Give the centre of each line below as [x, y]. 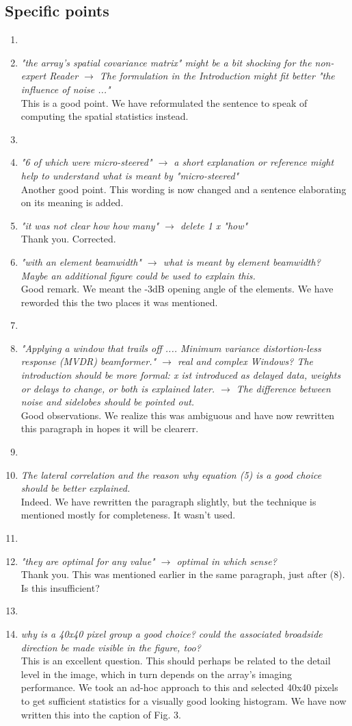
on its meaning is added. [72, 202]
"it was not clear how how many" [90, 225]
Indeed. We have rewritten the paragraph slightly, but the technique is [168, 501]
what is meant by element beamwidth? [242, 261]
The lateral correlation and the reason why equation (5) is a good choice [171, 474]
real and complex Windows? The [245, 361]
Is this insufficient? [60, 587]
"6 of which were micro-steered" [86, 162]
